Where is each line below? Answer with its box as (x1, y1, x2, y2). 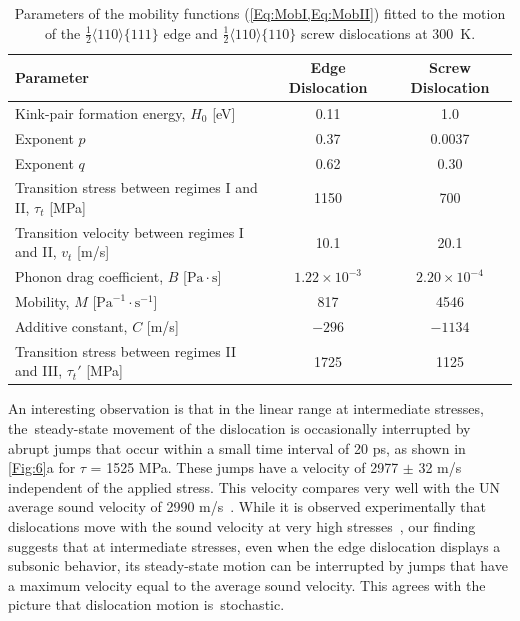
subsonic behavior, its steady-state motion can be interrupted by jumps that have (8, 555, 508, 576)
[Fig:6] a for (8, 457, 76, 478)
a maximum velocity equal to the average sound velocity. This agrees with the (8, 574, 486, 595)
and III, (15, 360, 63, 381)
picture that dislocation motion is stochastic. (8, 594, 285, 615)
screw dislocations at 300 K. (301, 22, 476, 43)
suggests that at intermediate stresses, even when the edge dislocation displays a (8, 535, 501, 556)
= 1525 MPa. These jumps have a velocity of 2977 (90, 457, 399, 478)
